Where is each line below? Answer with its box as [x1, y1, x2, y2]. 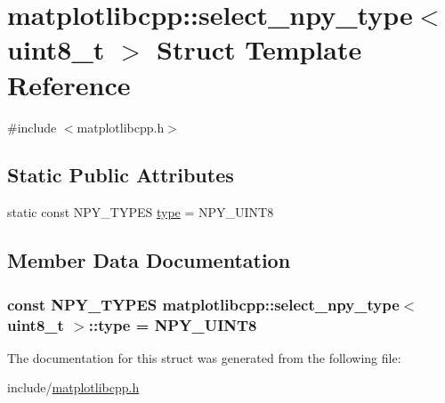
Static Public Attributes [7, 161, 234, 189]
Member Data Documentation [7, 246, 291, 274]
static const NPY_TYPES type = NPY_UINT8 [7, 203, 274, 222]
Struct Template [157, 31, 362, 68]
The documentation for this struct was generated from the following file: [7, 348, 401, 367]
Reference [7, 66, 131, 102]
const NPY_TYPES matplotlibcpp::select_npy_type [7, 293, 400, 315]
